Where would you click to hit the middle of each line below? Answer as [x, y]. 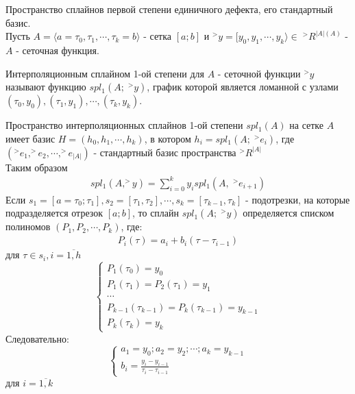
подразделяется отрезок [54, 213]
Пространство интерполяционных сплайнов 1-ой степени [124, 125]
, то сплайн [156, 213]
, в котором [168, 138]
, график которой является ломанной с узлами [243, 87]
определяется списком [289, 213]
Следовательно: [37, 338]
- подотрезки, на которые [298, 199]
